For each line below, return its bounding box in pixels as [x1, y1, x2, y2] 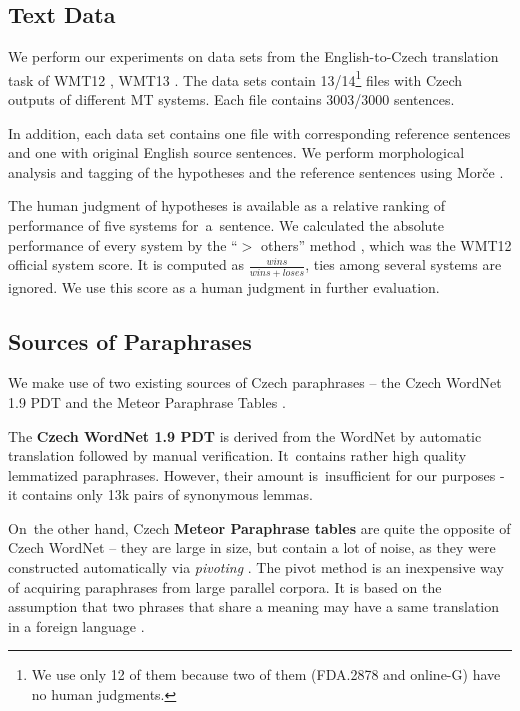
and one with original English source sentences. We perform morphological [8, 142, 465, 163]
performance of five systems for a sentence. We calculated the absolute [8, 215, 445, 236]
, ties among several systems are [305, 254, 502, 275]
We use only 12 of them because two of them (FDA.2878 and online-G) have [31, 664, 501, 685]
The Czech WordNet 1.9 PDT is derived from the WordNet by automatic [8, 425, 482, 446]
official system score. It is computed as [8, 254, 245, 275]
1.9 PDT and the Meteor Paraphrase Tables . [8, 391, 286, 412]
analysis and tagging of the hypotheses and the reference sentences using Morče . [8, 161, 504, 182]
